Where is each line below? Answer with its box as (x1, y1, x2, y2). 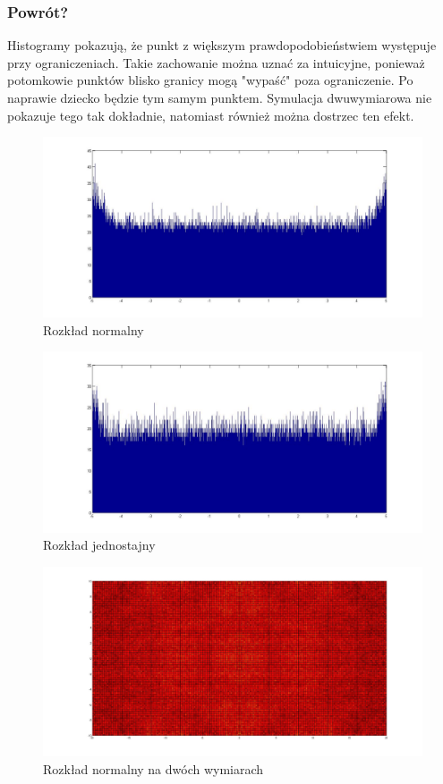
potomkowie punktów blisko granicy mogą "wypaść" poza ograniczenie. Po (7, 71, 413, 89)
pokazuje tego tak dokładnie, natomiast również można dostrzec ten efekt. (7, 105, 414, 124)
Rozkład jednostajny (43, 535, 156, 554)
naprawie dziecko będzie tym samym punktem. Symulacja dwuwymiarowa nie (7, 89, 432, 106)
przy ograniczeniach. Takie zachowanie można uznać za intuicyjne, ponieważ (7, 53, 425, 72)
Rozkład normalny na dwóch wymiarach (43, 759, 264, 778)
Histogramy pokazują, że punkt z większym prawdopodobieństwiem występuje (7, 36, 437, 55)
